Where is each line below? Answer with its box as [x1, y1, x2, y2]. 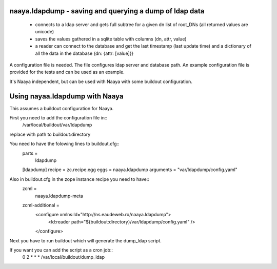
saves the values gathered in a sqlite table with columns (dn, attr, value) [35, 36, 187, 42]
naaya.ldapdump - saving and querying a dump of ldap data [9, 7, 205, 15]
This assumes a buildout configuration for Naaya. [9, 105, 114, 111]
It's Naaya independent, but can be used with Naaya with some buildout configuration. [9, 78, 192, 85]
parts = [22, 150, 38, 156]
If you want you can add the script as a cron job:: [9, 246, 113, 253]
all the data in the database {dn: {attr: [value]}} [35, 50, 134, 56]
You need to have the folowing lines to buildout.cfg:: [9, 141, 120, 147]
